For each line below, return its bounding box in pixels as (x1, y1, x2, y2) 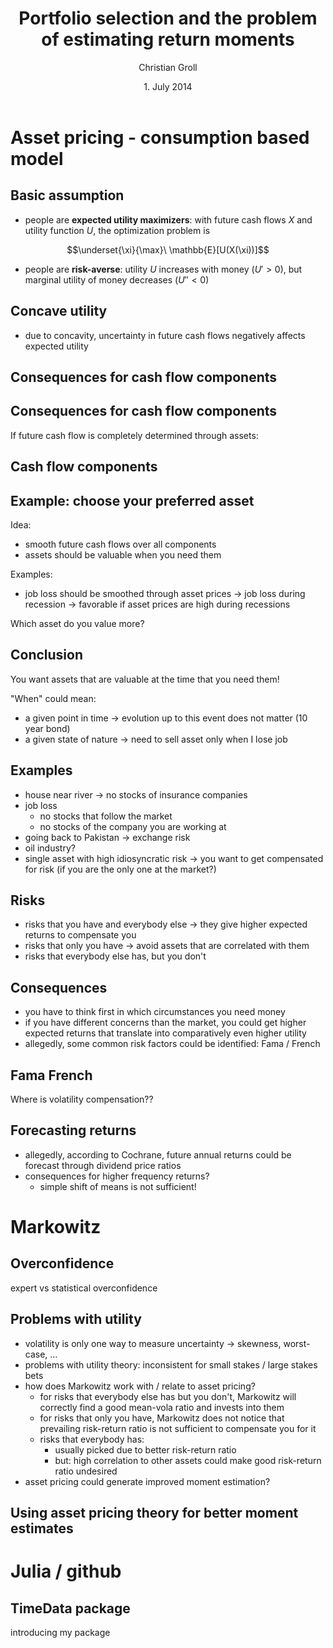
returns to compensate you (24, 929, 137, 941)
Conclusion (10, 647, 84, 664)
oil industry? (24, 842, 76, 854)
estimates (10, 1520, 74, 1537)
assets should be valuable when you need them (24, 548, 222, 561)
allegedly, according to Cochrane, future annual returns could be (24, 1148, 292, 1161)
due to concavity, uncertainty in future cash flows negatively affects (24, 329, 306, 341)
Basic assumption (10, 187, 125, 204)
